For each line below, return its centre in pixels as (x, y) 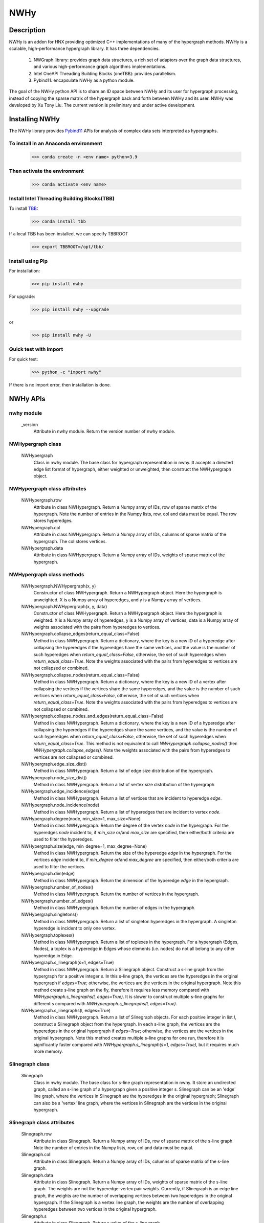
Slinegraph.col (36, 1155)
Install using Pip (28, 261)
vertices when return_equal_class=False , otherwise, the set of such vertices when (116, 695)
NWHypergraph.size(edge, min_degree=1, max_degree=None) (84, 846)
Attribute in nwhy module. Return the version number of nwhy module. (104, 431)
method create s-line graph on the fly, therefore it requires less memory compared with (121, 990)
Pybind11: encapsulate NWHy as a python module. (84, 80)
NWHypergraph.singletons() (50, 914)
